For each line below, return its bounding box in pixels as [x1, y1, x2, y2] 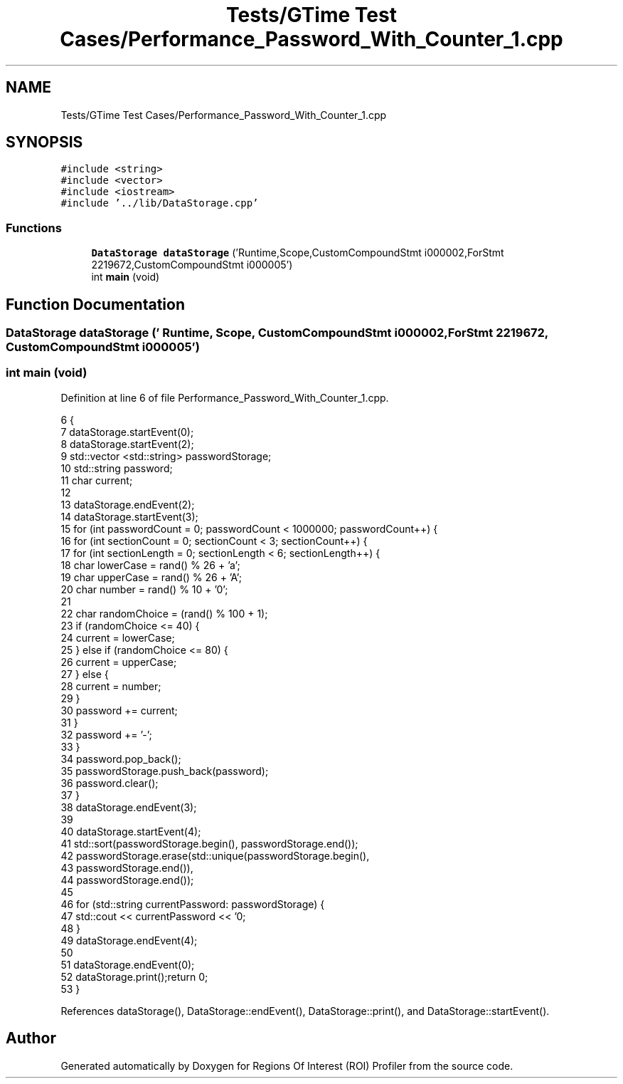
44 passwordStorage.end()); [60, 873, 194, 886]
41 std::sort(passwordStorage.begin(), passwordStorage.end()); [60, 837, 358, 850]
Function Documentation [6, 295, 185, 313]
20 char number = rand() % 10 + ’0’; [60, 583, 228, 595]
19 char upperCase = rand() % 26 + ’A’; [60, 570, 242, 583]
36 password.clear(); [60, 776, 159, 789]
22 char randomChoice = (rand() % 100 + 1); [60, 607, 268, 620]
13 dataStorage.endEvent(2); [60, 498, 195, 511]
